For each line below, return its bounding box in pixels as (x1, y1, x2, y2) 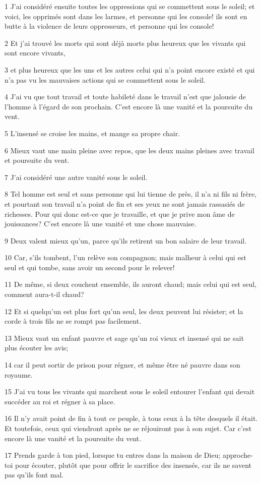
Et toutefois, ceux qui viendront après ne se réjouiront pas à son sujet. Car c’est (5, 423, 252, 433)
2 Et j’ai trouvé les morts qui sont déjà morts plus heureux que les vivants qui (5, 37, 246, 48)
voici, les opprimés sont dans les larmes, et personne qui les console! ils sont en (5, 11, 247, 21)
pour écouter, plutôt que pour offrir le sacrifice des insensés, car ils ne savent (15, 459, 251, 470)
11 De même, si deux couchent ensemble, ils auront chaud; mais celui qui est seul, (5, 279, 256, 289)
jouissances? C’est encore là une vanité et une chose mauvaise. (5, 218, 197, 229)
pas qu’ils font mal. (5, 469, 64, 480)
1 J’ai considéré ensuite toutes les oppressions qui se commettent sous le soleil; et (5, 1, 255, 11)
